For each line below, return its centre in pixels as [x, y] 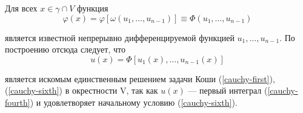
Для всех [21, 8]
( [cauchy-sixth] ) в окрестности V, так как [82, 90]
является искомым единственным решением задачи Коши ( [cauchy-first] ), [140, 78]
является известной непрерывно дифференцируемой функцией [120, 37]
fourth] [18, 102]
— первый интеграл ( [228, 90]
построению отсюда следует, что [65, 49]
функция [93, 8]
